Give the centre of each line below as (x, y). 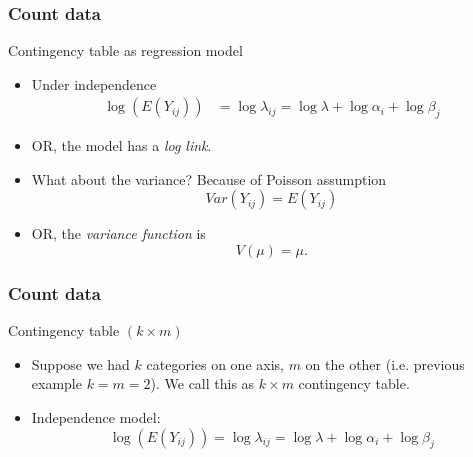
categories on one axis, (215, 363)
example (56, 383)
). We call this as (202, 383)
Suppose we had (80, 363)
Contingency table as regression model (125, 50)
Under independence (94, 83)
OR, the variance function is (118, 233)
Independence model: (96, 417)
